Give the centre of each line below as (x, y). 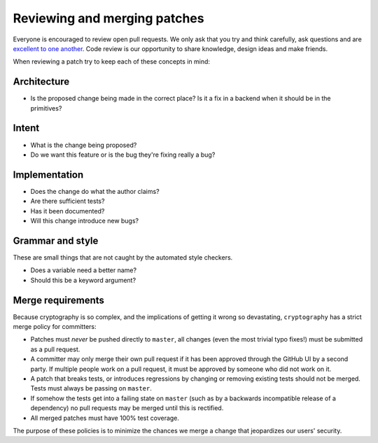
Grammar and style (56, 240)
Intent (26, 128)
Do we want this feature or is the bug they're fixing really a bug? (123, 155)
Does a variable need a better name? (83, 270)
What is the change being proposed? (84, 145)
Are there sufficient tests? (68, 201)
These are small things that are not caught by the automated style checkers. (123, 257)
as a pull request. (55, 349)
